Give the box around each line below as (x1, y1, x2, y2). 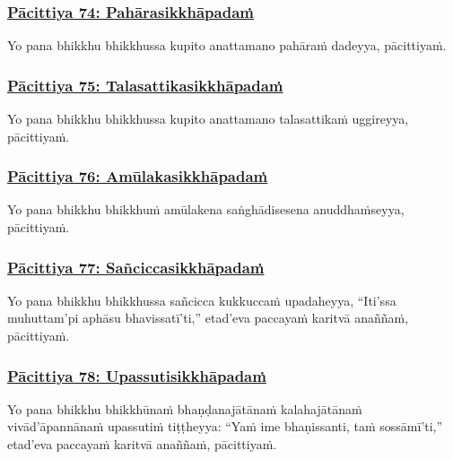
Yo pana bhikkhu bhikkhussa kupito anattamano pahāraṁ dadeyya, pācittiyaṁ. (7, 36, 447, 55)
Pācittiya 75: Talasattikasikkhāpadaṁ (7, 74, 283, 96)
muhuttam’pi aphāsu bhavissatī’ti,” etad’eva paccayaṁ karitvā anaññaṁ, (7, 308, 409, 327)
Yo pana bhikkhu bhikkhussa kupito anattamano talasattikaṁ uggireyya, (7, 109, 409, 128)
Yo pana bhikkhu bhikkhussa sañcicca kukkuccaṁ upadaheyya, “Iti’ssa (7, 290, 396, 309)
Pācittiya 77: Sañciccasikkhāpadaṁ (7, 255, 265, 278)
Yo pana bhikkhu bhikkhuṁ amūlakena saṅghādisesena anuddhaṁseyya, (7, 200, 405, 219)
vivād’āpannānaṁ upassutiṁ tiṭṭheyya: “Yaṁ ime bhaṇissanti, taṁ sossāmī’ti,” (7, 417, 443, 436)
